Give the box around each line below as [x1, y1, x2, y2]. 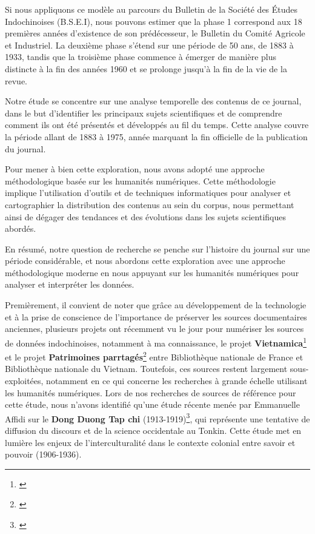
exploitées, [5, 374, 44, 387]
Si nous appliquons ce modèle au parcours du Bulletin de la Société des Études [5, 3, 298, 15]
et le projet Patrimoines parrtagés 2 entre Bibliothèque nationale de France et [5, 349, 303, 363]
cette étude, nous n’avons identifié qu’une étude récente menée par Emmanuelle [5, 398, 300, 411]
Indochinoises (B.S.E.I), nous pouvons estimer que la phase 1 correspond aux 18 [5, 15, 302, 27]
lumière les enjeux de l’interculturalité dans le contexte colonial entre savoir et [5, 436, 296, 448]
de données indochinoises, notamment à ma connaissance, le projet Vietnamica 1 [5, 334, 307, 349]
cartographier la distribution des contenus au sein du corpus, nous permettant [5, 198, 294, 211]
